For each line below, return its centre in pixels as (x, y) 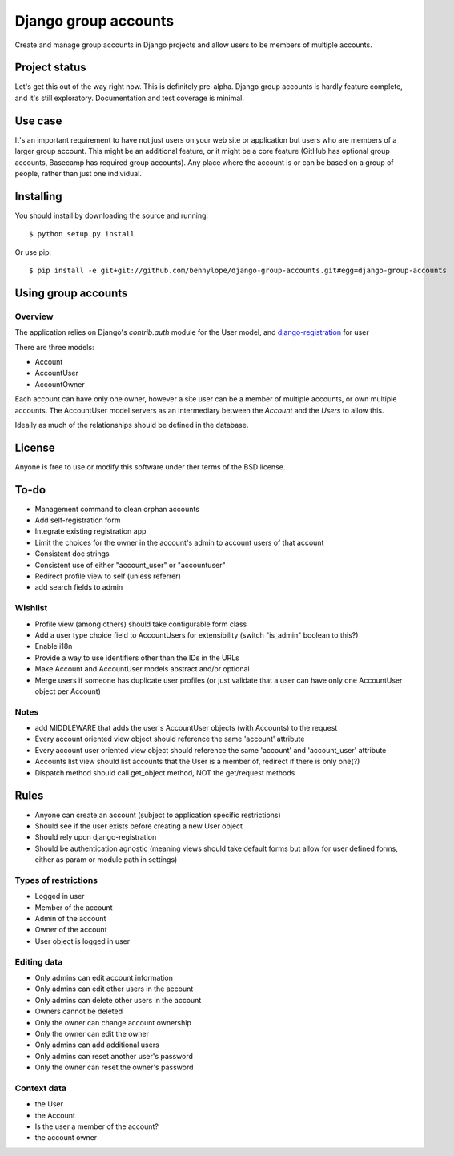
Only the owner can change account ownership (113, 1022)
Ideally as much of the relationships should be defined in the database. (132, 425)
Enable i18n (54, 646)
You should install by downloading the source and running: (111, 215)
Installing (39, 196)
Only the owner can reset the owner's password (114, 1067)
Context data (41, 1088)
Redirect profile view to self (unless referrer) (108, 576)
